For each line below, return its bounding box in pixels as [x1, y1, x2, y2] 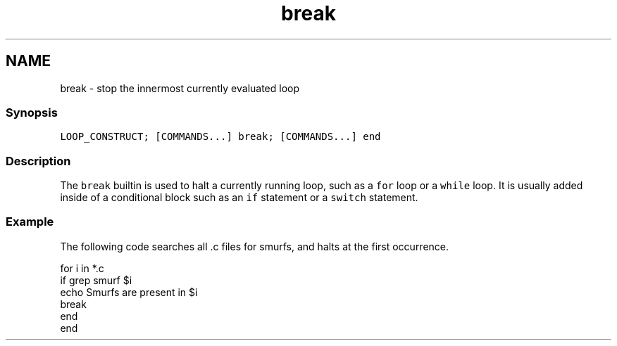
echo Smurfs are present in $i [60, 286, 198, 298]
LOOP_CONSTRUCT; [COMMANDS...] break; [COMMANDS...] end [60, 131, 381, 143]
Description [6, 153, 71, 168]
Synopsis [6, 105, 58, 120]
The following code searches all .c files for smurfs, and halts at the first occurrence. [60, 240, 449, 252]
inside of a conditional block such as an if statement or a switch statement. [60, 191, 418, 204]
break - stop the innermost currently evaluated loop [60, 82, 300, 94]
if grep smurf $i [60, 274, 132, 286]
